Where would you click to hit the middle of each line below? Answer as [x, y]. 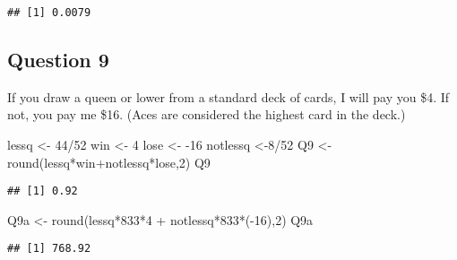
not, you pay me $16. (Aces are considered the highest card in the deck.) [207, 114]
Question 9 [58, 60]
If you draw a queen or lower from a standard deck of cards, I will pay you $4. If [228, 96]
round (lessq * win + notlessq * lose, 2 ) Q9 [109, 162]
